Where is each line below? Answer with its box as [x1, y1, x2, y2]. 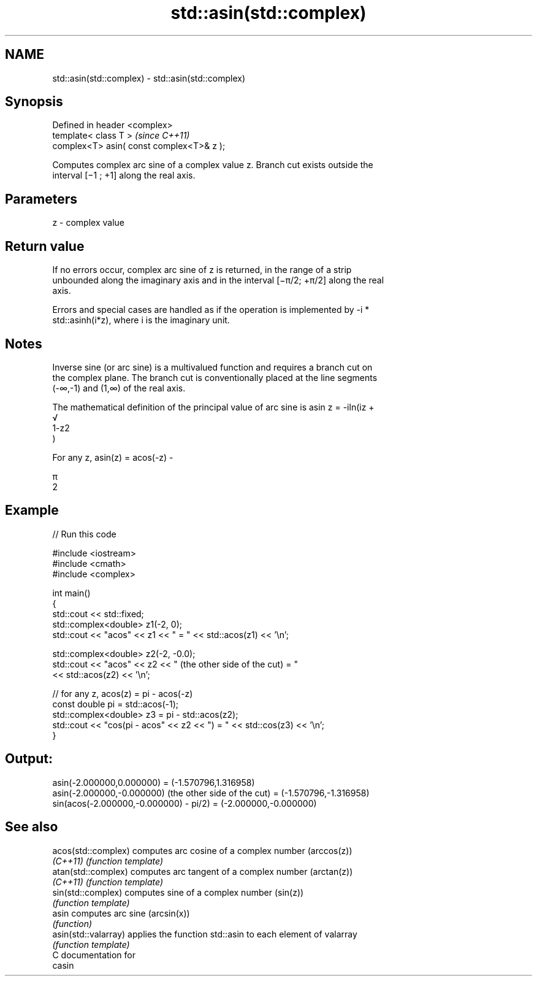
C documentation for [52, 949, 136, 960]
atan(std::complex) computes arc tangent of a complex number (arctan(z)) [52, 866, 353, 877]
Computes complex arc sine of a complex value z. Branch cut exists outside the [52, 160, 373, 171]
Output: [5, 751, 53, 767]
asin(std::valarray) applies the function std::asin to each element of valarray [52, 928, 357, 939]
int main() [52, 587, 91, 598]
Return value [5, 238, 85, 254]
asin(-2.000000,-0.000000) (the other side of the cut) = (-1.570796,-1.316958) [52, 787, 370, 798]
